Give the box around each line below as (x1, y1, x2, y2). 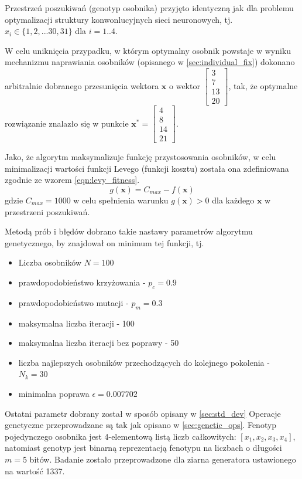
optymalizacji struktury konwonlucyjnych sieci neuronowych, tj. (5, 13, 233, 25)
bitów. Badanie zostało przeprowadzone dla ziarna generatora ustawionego (29, 453, 296, 465)
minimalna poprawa (18, 387, 90, 399)
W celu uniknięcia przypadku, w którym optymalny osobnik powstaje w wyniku (5, 44, 291, 56)
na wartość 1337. (5, 464, 65, 477)
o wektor (169, 79, 200, 91)
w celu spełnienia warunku (73, 194, 169, 206)
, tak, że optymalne (228, 79, 298, 91)
